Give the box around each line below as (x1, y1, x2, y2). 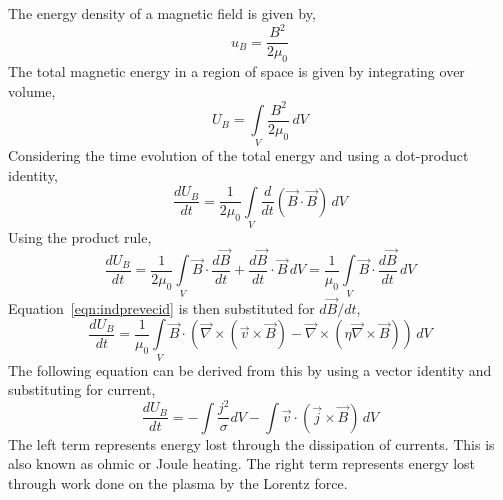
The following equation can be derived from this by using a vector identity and (8, 359, 492, 380)
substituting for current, (8, 379, 156, 400)
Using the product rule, (8, 226, 152, 247)
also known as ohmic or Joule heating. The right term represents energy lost (8, 453, 476, 474)
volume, (8, 80, 56, 101)
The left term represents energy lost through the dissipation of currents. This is (8, 433, 495, 454)
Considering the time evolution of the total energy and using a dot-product (8, 145, 469, 166)
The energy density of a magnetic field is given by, (8, 3, 316, 23)
